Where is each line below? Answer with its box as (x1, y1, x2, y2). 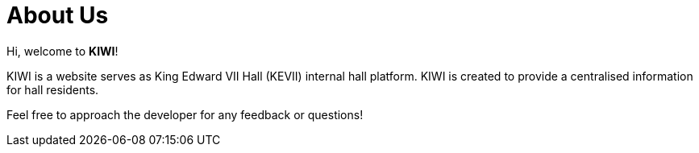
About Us (6, 2, 109, 29)
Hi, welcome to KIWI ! (6, 43, 119, 58)
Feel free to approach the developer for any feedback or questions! (6, 107, 364, 122)
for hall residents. (6, 82, 99, 97)
